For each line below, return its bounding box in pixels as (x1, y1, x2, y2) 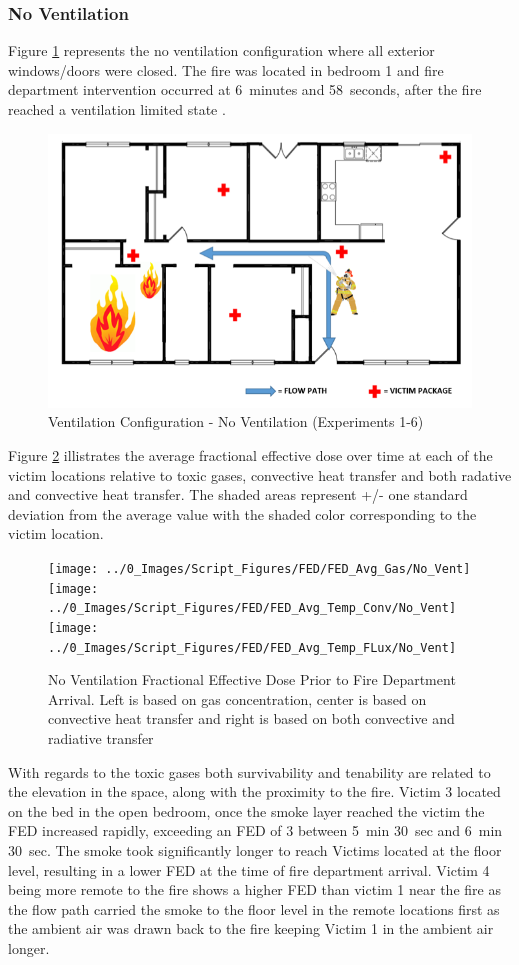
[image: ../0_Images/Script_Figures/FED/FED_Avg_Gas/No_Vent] (48, 561, 471, 576)
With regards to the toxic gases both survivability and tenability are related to (8, 761, 491, 782)
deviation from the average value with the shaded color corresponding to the (8, 503, 477, 524)
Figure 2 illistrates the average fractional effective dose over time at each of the (8, 445, 493, 466)
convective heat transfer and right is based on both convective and (48, 708, 455, 729)
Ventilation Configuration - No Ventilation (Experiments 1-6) (48, 411, 424, 432)
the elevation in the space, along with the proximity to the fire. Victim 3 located (8, 781, 501, 802)
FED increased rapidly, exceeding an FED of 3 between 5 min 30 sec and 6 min (8, 820, 503, 841)
